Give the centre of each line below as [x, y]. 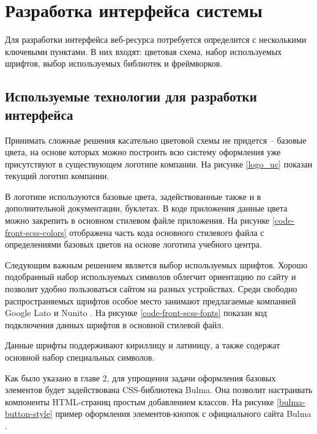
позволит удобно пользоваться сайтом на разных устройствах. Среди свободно [151, 289]
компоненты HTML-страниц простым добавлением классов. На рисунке [140, 401]
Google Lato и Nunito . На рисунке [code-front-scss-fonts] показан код [136, 313]
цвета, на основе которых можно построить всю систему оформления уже [143, 152]
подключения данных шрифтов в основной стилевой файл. [114, 324]
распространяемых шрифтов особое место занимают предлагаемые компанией [151, 300]
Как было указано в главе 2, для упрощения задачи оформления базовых [140, 377]
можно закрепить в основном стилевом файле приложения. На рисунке [137, 220]
